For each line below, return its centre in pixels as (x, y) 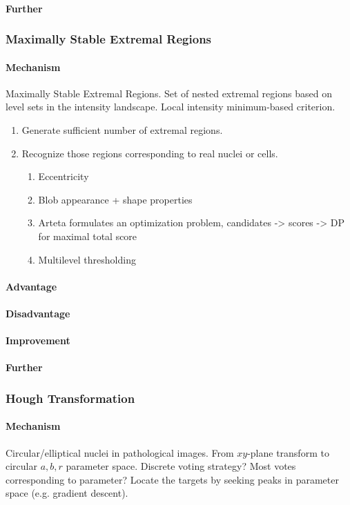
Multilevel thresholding (87, 259)
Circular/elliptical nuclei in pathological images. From (120, 452)
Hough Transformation (70, 398)
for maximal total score (88, 236)
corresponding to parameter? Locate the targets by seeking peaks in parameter (172, 479)
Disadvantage (38, 313)
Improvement (38, 340)
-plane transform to (288, 452)
